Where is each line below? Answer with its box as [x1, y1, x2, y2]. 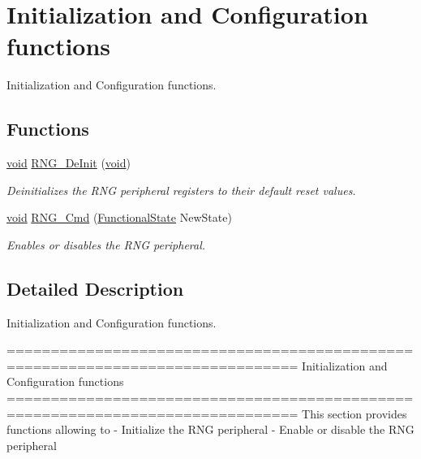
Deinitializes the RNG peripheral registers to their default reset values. [6, 181, 356, 198]
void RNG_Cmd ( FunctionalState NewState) [6, 209, 232, 226]
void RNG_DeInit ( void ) [6, 154, 131, 171]
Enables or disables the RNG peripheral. [6, 236, 206, 253]
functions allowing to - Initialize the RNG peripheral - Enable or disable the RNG [6, 421, 415, 438]
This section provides [302, 405, 407, 422]
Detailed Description [6, 275, 184, 301]
